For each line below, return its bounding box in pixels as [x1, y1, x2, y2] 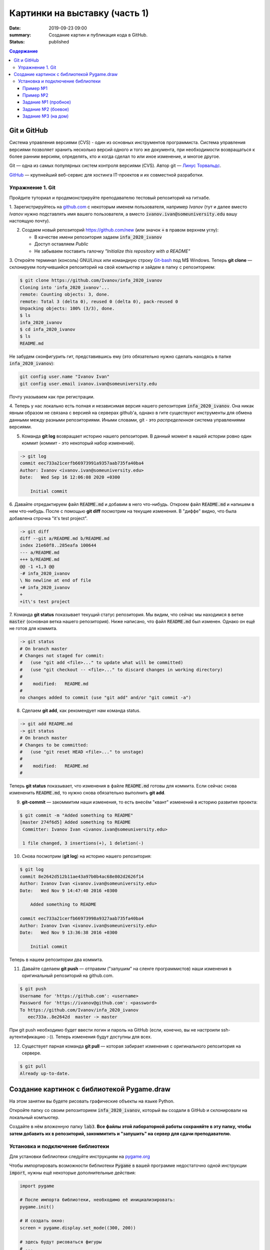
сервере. [21, 1050, 41, 1056]
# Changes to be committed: [19, 742, 88, 747]
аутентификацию [9, 1034, 46, 1040]
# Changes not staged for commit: [19, 653, 104, 658]
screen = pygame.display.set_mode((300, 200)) [19, 1225, 136, 1230]
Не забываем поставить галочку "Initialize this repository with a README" [34, 248, 190, 254]
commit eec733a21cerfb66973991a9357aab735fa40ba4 [19, 460, 144, 466]
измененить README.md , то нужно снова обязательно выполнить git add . [9, 790, 166, 796]
